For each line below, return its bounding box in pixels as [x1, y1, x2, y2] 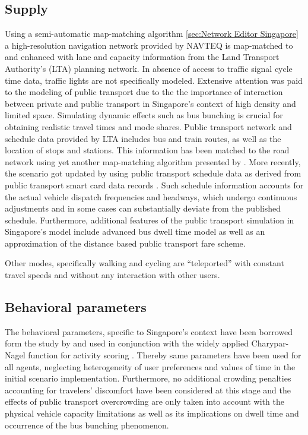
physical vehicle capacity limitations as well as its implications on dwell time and [5, 407, 299, 420]
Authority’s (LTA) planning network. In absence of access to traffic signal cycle [5, 62, 293, 74]
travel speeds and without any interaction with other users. [5, 269, 220, 281]
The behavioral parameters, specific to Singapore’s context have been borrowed [5, 325, 293, 338]
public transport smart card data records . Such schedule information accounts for [5, 178, 304, 191]
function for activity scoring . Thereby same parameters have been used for [28, 349, 301, 361]
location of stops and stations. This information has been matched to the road [5, 144, 290, 156]
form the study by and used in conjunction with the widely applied [5, 337, 249, 349]
